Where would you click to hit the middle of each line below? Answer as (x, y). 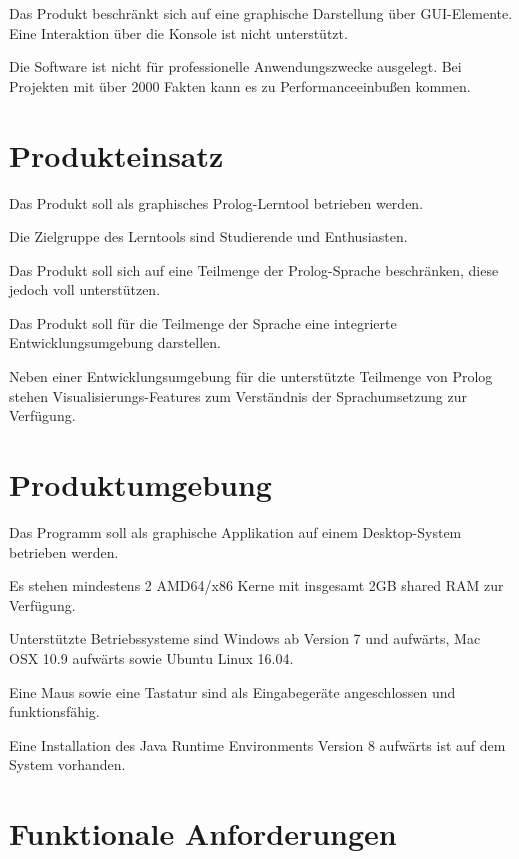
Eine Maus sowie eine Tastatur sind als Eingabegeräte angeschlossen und (232, 691)
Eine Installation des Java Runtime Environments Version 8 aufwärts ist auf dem (257, 744)
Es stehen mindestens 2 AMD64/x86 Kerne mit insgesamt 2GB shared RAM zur (256, 585)
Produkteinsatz (116, 154)
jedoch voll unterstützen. (85, 289)
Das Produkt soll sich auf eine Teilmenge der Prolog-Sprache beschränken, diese (254, 269)
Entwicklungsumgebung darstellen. (115, 342)
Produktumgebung (140, 484)
